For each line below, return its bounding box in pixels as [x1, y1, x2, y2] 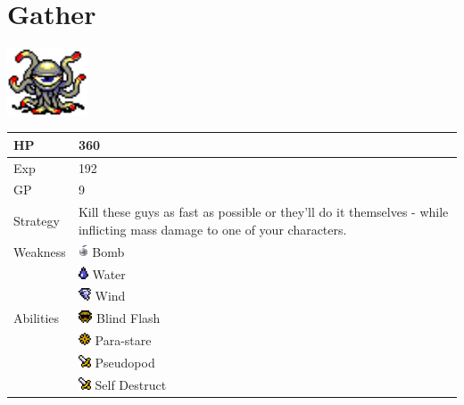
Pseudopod [95, 352, 155, 371]
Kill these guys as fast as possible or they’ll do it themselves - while [78, 202, 449, 221]
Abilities [13, 309, 60, 327]
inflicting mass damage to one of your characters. [78, 219, 347, 238]
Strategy [13, 211, 60, 230]
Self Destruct [95, 375, 167, 393]
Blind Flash [96, 309, 161, 327]
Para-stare [95, 331, 152, 350]
